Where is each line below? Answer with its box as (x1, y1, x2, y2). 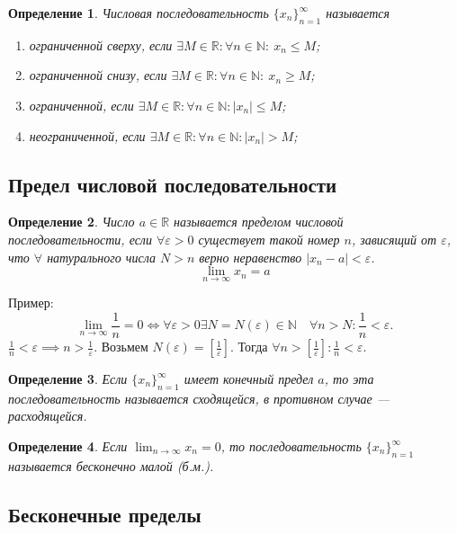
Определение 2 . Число (8, 212, 135, 231)
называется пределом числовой (174, 212, 344, 231)
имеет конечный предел (184, 369, 314, 388)
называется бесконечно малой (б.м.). (8, 456, 214, 475)
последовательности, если (8, 229, 152, 248)
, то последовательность (220, 437, 362, 456)
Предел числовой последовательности (8, 170, 337, 198)
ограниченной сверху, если (29, 35, 173, 54)
